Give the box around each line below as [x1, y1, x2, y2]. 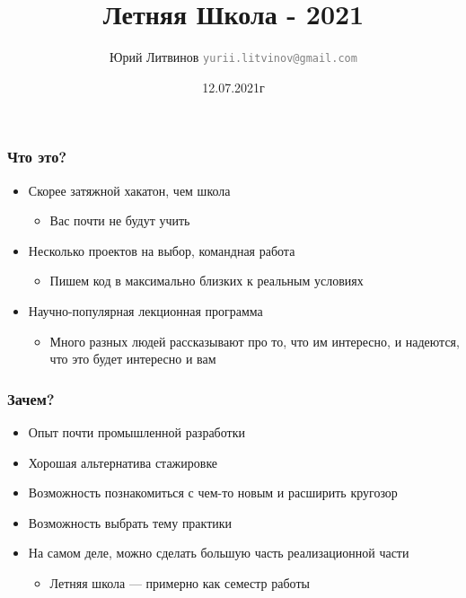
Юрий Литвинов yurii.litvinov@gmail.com [110, 48, 357, 66]
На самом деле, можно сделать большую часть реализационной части [28, 543, 409, 562]
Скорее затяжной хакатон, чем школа [28, 180, 231, 199]
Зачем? [7, 387, 55, 409]
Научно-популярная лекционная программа [28, 302, 263, 321]
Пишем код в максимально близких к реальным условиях [49, 271, 364, 290]
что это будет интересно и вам [49, 349, 216, 368]
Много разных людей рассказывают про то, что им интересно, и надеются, [49, 331, 460, 350]
